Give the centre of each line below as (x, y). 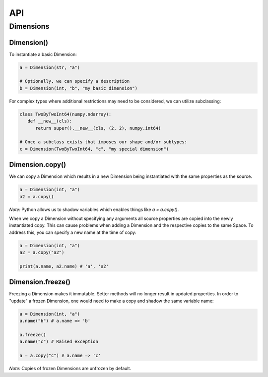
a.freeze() (33, 335)
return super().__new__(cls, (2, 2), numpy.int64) (98, 128)
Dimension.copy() (38, 165)
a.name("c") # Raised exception (59, 342)
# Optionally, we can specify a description (75, 81)
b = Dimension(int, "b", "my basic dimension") (78, 88)
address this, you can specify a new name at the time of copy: (73, 232)
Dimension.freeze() (40, 282)
